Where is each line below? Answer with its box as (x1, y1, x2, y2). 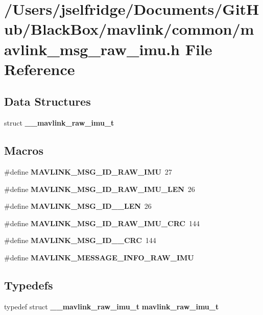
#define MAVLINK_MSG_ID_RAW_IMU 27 (4, 166, 172, 177)
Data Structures (4, 93, 91, 109)
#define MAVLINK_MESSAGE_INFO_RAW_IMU (4, 252, 194, 262)
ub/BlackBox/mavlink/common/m (4, 18, 254, 39)
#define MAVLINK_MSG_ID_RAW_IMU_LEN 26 (4, 183, 195, 194)
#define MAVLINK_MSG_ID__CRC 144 (4, 235, 156, 246)
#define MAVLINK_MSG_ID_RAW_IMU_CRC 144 (4, 217, 200, 228)
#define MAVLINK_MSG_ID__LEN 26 (4, 201, 152, 211)
